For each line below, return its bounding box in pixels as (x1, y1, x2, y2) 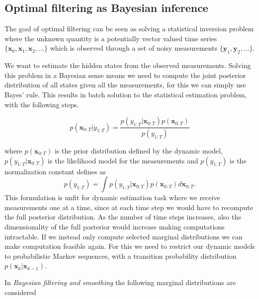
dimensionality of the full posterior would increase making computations (4, 222, 225, 231)
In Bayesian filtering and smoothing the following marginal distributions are (4, 277, 236, 287)
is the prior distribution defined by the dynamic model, (54, 146, 223, 156)
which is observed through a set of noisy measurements (50, 43, 218, 53)
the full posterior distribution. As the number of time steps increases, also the (4, 212, 242, 222)
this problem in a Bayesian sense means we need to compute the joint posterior (4, 70, 246, 80)
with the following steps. (4, 99, 79, 109)
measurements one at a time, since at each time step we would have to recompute (4, 202, 253, 212)
